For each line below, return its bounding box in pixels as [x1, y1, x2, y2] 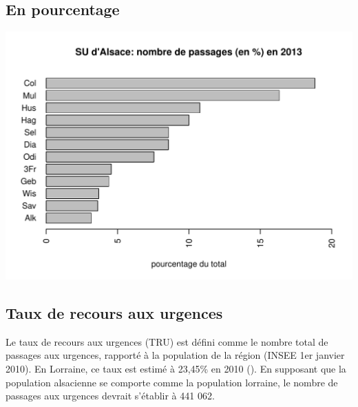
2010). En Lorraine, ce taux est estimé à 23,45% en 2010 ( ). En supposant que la [6, 361, 346, 375]
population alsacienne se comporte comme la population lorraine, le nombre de [6, 375, 338, 389]
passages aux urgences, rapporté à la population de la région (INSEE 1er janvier [6, 348, 345, 362]
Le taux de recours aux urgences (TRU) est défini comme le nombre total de [6, 334, 328, 348]
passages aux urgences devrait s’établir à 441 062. [6, 388, 215, 403]
